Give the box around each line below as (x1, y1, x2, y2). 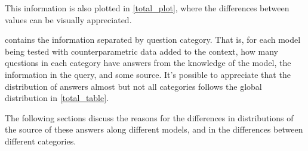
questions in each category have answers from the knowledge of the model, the (5, 56, 291, 69)
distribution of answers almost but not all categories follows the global (5, 80, 262, 92)
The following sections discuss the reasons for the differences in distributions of (5, 111, 294, 124)
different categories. (5, 134, 76, 147)
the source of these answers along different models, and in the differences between (5, 123, 303, 136)
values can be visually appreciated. (5, 13, 132, 26)
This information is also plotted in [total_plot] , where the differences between (5, 2, 289, 14)
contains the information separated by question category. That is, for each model (5, 33, 301, 46)
